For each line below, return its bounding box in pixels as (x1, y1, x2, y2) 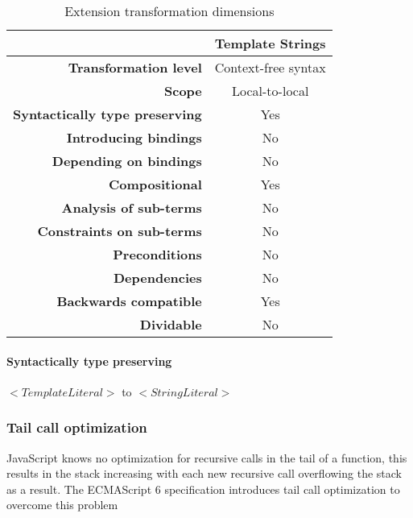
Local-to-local (232, 81, 309, 100)
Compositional (108, 175, 202, 193)
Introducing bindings (66, 128, 202, 147)
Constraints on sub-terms (37, 222, 202, 240)
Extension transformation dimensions (64, 2, 275, 20)
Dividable (139, 315, 202, 334)
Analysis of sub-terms (61, 198, 202, 217)
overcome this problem (6, 496, 118, 513)
